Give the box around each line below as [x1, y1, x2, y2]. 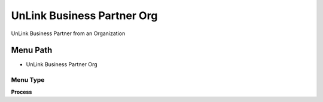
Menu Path [11, 45, 53, 55]
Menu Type [11, 76, 45, 84]
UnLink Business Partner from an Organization [11, 30, 126, 37]
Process [11, 88, 32, 95]
